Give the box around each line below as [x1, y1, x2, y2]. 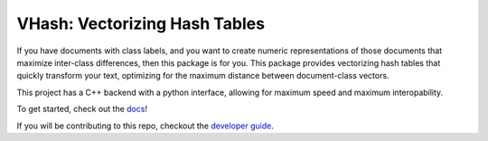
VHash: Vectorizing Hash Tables [16, 14, 266, 33]
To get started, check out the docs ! [16, 104, 148, 115]
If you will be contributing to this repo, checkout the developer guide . [16, 120, 275, 131]
